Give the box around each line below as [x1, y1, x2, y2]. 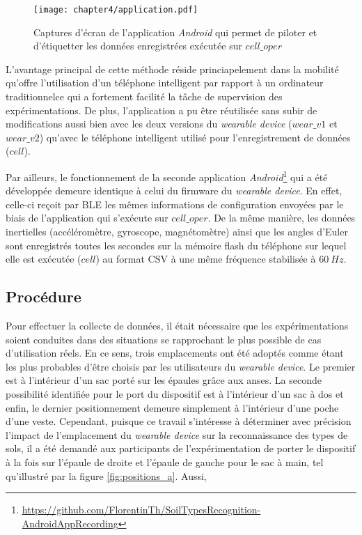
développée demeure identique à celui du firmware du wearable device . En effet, [6, 183, 343, 198]
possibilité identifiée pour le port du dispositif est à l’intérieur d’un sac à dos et [6, 386, 344, 401]
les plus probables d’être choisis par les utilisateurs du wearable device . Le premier [6, 359, 356, 373]
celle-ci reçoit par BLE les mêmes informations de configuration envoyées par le [6, 196, 344, 211]
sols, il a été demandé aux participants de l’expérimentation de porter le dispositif [6, 441, 356, 456]
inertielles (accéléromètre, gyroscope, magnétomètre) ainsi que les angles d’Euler [6, 224, 348, 239]
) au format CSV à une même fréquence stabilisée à [95, 251, 316, 266]
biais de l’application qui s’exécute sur [6, 210, 168, 225]
